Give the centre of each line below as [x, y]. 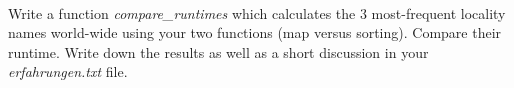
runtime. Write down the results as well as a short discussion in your [218, 51]
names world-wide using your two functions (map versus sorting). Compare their [255, 32]
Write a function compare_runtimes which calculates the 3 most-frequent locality [257, 12]
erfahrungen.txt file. [68, 71]
